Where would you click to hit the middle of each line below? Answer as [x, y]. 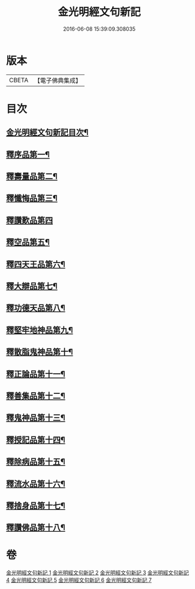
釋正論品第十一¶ [36, 374]
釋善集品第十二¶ [36, 396]
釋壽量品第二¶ [32, 177]
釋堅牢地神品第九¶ [40, 330]
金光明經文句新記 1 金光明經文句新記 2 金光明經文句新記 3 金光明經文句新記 [97, 573]
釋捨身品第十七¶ [36, 505]
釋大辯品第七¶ [32, 286]
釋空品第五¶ [28, 242]
